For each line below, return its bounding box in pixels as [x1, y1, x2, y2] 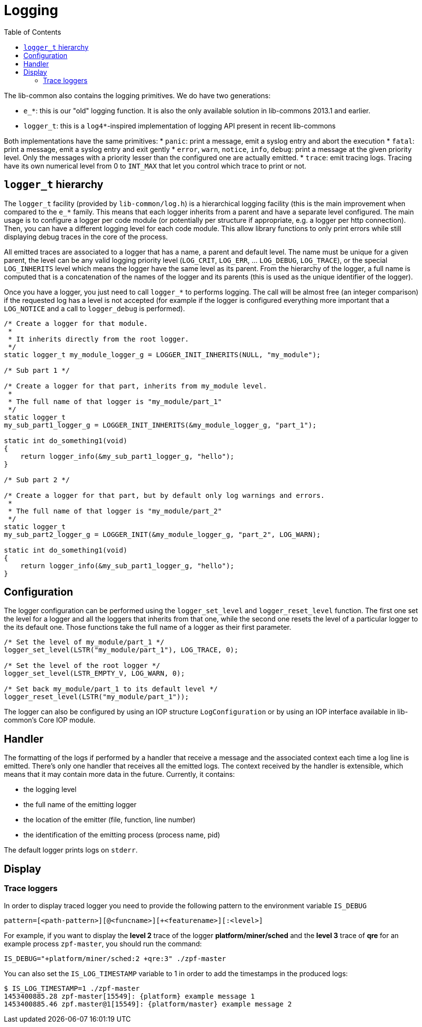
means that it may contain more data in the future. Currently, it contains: [4, 770, 235, 779]
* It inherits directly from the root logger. [8, 335, 189, 343]
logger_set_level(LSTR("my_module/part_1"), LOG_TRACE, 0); [4, 646, 239, 654]
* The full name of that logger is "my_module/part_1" [8, 397, 222, 406]
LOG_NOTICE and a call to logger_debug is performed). [4, 304, 185, 313]
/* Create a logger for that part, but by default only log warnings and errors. [4, 491, 325, 499]
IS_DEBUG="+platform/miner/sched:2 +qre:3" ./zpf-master [4, 954, 226, 963]
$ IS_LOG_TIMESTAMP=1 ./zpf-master [4, 984, 140, 992]
